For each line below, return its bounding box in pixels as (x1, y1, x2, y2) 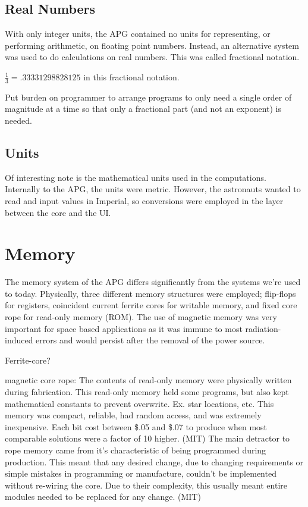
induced (5, 334, 33, 346)
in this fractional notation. (83, 70, 180, 83)
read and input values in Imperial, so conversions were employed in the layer (5, 194, 284, 206)
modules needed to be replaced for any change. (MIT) (5, 490, 201, 503)
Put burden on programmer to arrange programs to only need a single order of (5, 90, 292, 103)
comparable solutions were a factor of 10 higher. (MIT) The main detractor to (5, 432, 290, 445)
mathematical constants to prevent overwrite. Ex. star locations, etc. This (5, 397, 274, 409)
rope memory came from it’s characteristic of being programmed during (5, 444, 266, 456)
